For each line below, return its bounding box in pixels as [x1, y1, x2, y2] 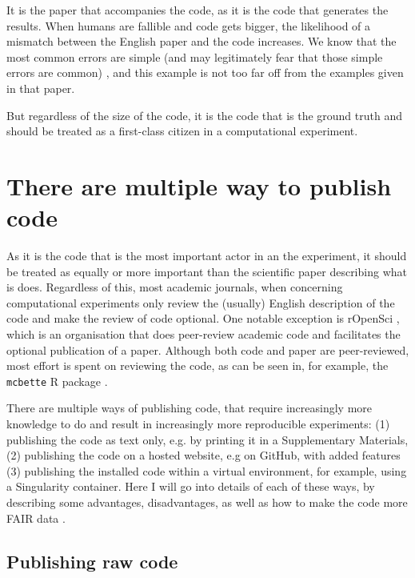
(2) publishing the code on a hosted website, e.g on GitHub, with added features [6, 447, 401, 464]
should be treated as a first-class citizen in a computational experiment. [6, 122, 358, 139]
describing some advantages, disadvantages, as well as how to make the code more [6, 494, 408, 511]
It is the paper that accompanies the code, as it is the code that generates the [6, 2, 389, 18]
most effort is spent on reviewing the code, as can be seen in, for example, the [6, 357, 389, 374]
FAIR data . [6, 509, 66, 526]
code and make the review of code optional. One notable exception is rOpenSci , [6, 310, 400, 327]
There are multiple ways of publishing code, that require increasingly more [6, 399, 373, 416]
